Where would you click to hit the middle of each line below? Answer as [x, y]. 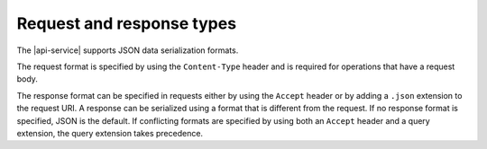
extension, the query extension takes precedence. [110, 133]
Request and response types [127, 23]
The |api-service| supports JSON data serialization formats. [128, 50]
